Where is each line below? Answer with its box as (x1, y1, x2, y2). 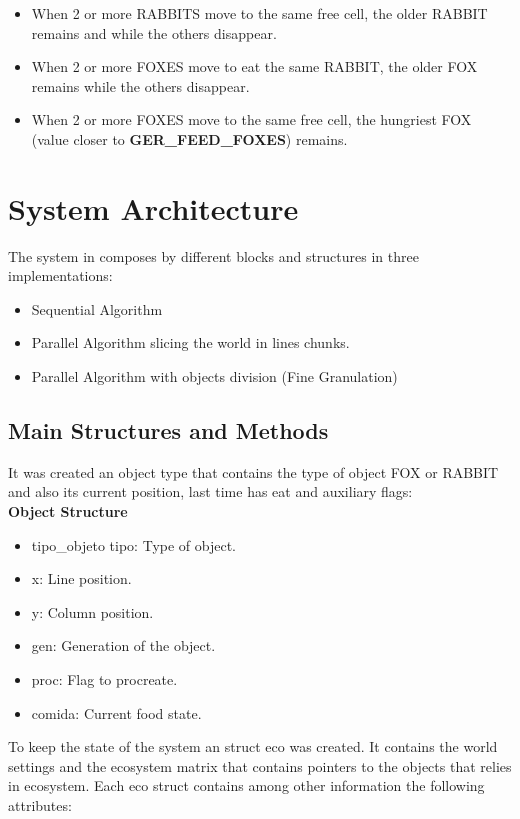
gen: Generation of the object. (31, 635, 216, 656)
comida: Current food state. (31, 702, 202, 723)
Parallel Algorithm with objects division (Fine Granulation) (31, 366, 398, 387)
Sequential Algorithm (31, 298, 163, 319)
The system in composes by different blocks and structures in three (8, 245, 419, 266)
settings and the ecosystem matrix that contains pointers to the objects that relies (8, 755, 512, 776)
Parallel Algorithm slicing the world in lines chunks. (31, 332, 350, 353)
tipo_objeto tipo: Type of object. (31, 534, 237, 555)
